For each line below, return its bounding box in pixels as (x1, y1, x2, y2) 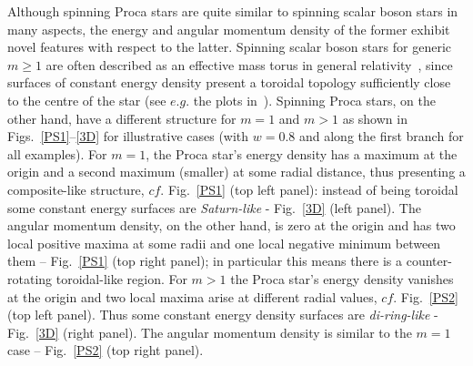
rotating (7, 269, 53, 288)
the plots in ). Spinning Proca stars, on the (193, 90, 436, 109)
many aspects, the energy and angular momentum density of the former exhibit (7, 19, 450, 38)
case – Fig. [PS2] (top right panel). (7, 341, 204, 360)
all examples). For (7, 144, 107, 163)
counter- (406, 251, 452, 270)
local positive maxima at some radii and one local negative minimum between (7, 233, 441, 252)
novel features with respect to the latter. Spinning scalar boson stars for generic (7, 37, 452, 56)
